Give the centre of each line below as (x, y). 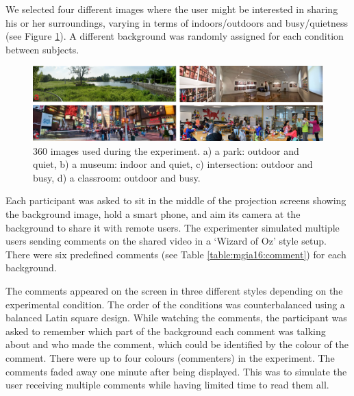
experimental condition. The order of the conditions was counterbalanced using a (175, 304)
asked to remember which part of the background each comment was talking (166, 331)
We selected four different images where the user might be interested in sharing (172, 9)
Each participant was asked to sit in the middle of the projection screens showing (176, 200)
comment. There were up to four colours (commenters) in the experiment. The (170, 358)
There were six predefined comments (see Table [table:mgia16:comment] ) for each (176, 254)
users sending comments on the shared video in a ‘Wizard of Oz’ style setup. (166, 241)
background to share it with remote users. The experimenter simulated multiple (173, 227)
